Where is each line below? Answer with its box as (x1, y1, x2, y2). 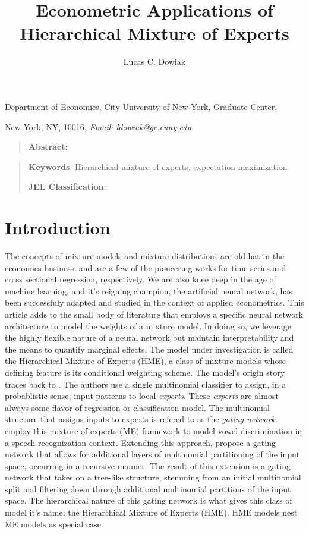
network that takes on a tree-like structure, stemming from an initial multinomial (5, 471, 301, 483)
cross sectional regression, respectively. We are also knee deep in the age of (5, 273, 276, 285)
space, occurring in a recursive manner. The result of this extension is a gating (5, 459, 291, 472)
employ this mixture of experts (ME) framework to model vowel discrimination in (5, 424, 302, 436)
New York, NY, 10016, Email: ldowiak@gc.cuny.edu (5, 120, 191, 133)
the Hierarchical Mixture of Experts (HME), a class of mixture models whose (5, 354, 286, 367)
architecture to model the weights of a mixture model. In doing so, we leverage (5, 319, 292, 332)
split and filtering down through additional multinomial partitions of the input (5, 482, 291, 495)
